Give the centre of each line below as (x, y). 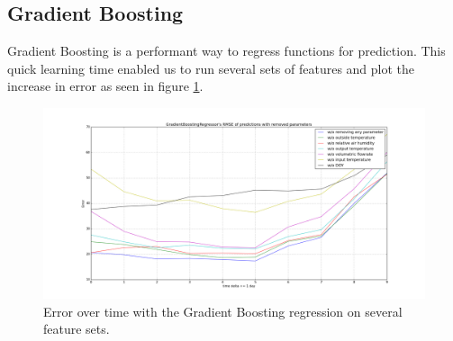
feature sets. (77, 329)
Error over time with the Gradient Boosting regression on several (223, 311)
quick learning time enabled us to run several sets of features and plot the (211, 68)
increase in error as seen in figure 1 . (105, 86)
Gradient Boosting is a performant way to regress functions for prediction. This (226, 51)
